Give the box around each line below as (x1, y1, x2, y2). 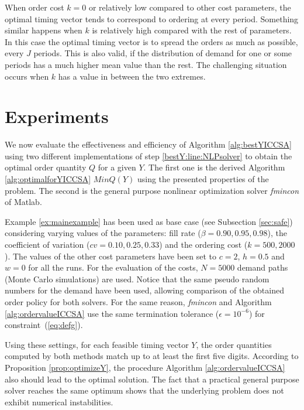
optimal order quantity (5, 161, 87, 173)
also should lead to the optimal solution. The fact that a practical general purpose (5, 373, 299, 385)
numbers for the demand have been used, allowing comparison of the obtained (5, 284, 284, 296)
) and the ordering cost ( (159, 238, 248, 251)
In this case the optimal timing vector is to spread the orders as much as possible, (5, 35, 298, 47)
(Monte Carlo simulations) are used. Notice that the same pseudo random (5, 272, 270, 285)
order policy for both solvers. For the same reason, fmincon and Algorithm (5, 296, 272, 307)
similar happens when (5, 24, 82, 36)
